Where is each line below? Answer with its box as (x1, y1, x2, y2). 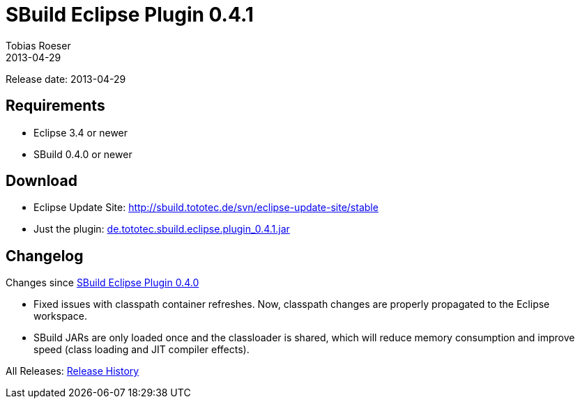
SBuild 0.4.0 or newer (33, 148, 132, 160)
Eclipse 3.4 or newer (33, 126, 128, 139)
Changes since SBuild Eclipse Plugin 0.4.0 (6, 277, 199, 289)
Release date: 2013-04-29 (6, 72, 126, 85)
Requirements (6, 97, 105, 115)
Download (6, 172, 77, 190)
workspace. (33, 310, 87, 323)
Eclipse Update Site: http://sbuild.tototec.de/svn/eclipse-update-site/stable (33, 201, 379, 214)
